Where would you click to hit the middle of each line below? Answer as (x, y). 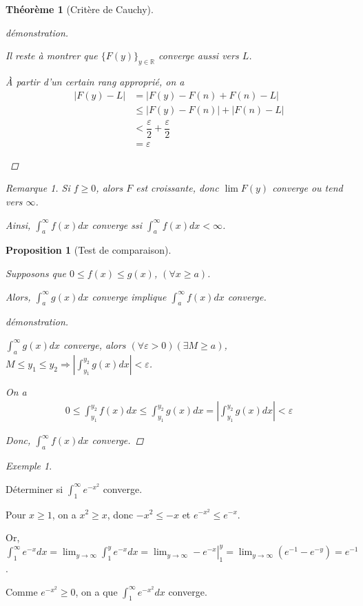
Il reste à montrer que (52, 55)
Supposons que (36, 273)
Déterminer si (34, 488)
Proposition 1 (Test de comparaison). (89, 250)
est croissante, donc (177, 188)
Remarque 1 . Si (38, 188)
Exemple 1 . (29, 466)
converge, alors (95, 344)
